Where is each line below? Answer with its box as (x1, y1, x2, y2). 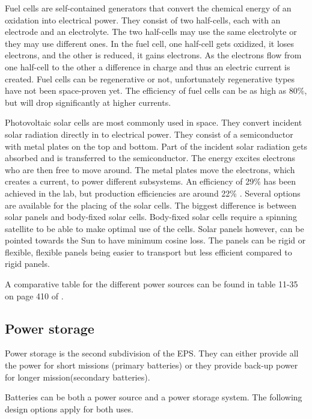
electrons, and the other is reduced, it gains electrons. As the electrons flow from (5, 49, 302, 61)
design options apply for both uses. (5, 402, 133, 415)
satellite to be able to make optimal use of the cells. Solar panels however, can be (5, 222, 304, 234)
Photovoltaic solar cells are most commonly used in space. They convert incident (5, 116, 302, 129)
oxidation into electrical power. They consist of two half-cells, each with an (5, 13, 281, 26)
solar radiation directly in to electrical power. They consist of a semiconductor (5, 127, 293, 140)
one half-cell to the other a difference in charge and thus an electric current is (5, 60, 290, 73)
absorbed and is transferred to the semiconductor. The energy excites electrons (5, 151, 295, 164)
